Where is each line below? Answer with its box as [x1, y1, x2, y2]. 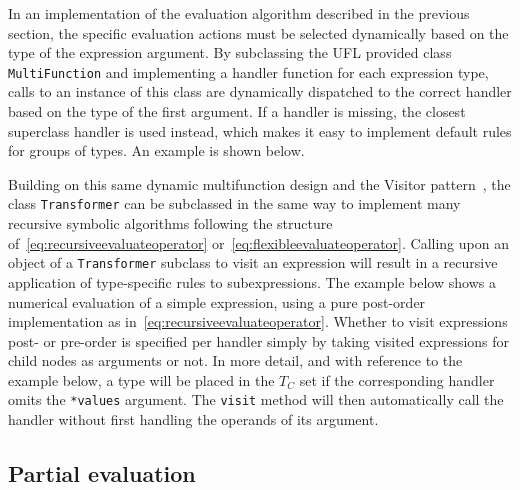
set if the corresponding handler [299, 369, 495, 390]
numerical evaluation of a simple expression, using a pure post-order [8, 291, 426, 312]
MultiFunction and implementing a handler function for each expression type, [8, 61, 489, 82]
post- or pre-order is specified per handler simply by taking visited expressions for [8, 330, 510, 351]
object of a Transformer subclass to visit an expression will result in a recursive [8, 252, 498, 273]
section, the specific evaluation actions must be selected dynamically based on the [8, 22, 509, 43]
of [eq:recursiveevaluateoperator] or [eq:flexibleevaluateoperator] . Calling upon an [8, 232, 509, 253]
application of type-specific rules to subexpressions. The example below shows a [8, 271, 496, 292]
